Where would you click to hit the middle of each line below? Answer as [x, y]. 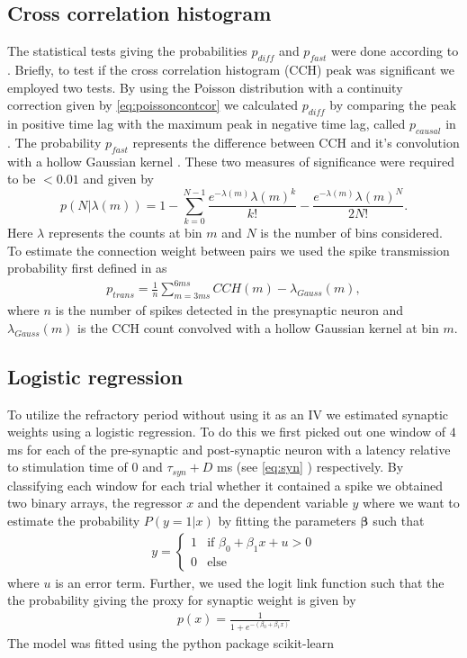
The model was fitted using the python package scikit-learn [171, 642]
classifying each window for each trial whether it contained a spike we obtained [225, 485]
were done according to [395, 51]
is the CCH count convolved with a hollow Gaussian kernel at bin [258, 327]
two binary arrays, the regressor [95, 503]
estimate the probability [74, 520]
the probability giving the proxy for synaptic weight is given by [182, 600]
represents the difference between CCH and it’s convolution [296, 142]
